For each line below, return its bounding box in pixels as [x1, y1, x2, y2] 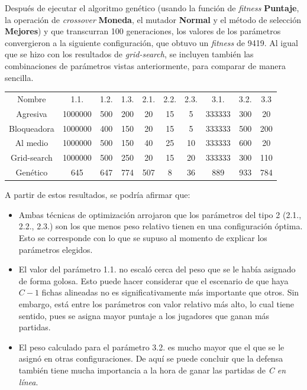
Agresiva [16, 107, 47, 119]
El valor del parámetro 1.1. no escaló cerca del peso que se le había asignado [18, 263, 296, 275]
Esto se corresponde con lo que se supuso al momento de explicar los [18, 232, 267, 243]
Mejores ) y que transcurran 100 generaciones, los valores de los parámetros [5, 25, 281, 37]
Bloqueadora [9, 122, 54, 134]
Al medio [15, 136, 49, 149]
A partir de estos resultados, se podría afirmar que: [5, 188, 190, 201]
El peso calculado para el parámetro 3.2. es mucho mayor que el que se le [18, 340, 285, 353]
